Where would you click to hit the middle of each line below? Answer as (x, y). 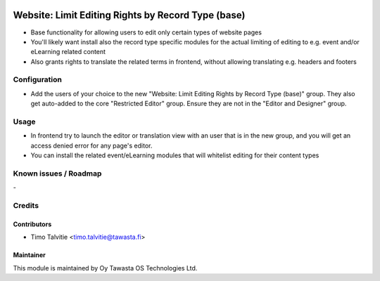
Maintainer (29, 255)
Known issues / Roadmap (57, 174)
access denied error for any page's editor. (91, 145)
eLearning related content (68, 52)
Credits (26, 206)
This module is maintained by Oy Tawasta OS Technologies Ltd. (105, 268)
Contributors (32, 224)
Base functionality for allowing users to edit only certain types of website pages (146, 32)
